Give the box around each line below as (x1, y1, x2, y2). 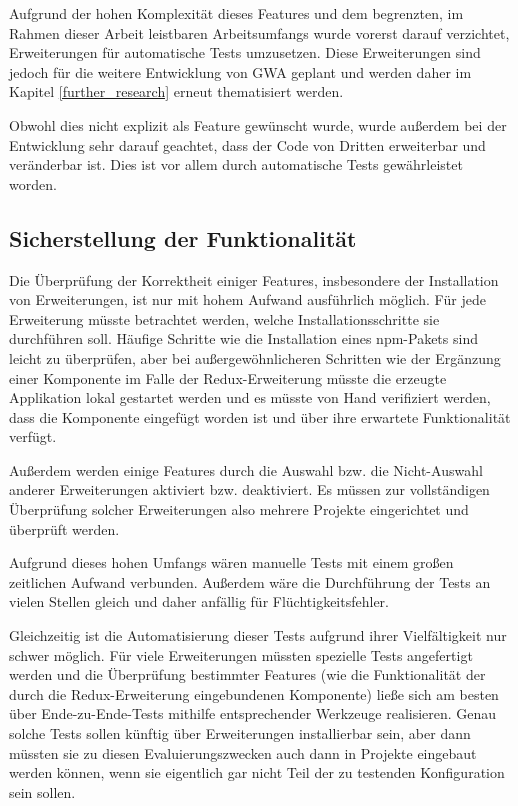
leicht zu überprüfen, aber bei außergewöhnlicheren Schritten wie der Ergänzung (9, 347, 501, 368)
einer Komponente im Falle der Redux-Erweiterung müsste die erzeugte (9, 367, 447, 388)
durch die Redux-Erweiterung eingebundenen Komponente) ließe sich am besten (9, 683, 499, 704)
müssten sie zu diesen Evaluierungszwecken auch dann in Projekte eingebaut (9, 742, 477, 763)
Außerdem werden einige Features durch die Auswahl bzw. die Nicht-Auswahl (9, 459, 483, 480)
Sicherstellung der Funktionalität (9, 222, 357, 253)
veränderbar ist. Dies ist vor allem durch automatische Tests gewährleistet (9, 154, 463, 175)
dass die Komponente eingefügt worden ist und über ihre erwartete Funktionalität (9, 406, 511, 427)
